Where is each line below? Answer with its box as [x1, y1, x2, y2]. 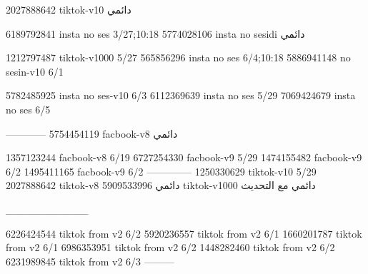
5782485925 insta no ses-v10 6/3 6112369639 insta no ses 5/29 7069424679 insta [6, 88, 356, 103]
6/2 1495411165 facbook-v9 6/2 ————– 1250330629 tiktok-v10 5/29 [6, 163, 317, 178]
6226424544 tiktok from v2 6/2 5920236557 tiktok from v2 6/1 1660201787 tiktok [6, 225, 362, 240]
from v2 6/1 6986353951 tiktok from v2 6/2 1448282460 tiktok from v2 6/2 [6, 240, 335, 255]
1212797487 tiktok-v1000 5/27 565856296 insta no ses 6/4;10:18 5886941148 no [6, 50, 351, 65]
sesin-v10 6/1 [6, 64, 64, 78]
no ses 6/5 [6, 101, 51, 116]
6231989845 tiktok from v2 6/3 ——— [6, 253, 174, 268]
